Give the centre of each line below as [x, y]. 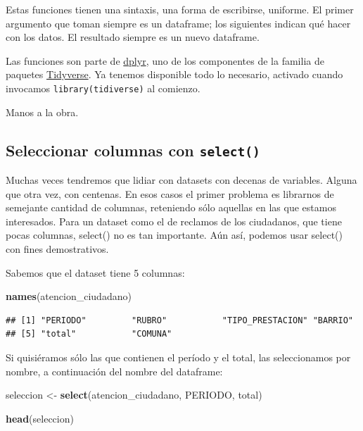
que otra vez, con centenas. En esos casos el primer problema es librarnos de [170, 193]
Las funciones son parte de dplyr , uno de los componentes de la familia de [165, 60]
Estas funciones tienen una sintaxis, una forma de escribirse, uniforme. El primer [180, 9]
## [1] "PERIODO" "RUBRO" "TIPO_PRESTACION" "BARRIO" [179, 320]
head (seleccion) [40, 418]
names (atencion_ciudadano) [69, 296]
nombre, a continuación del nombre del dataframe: [114, 371]
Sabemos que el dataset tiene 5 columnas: [95, 272]
